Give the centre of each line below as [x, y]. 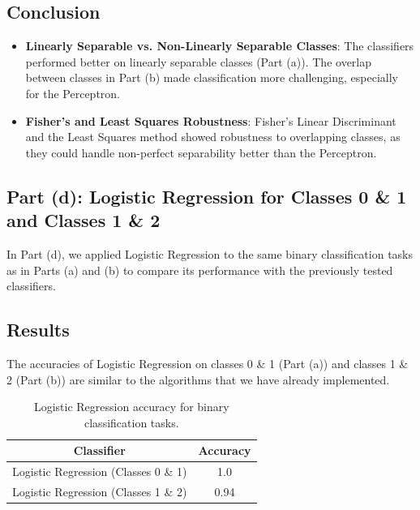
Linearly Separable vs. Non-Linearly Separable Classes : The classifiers [220, 46]
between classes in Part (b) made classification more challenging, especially [212, 77]
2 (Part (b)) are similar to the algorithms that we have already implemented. [198, 379]
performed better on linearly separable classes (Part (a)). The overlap [199, 61]
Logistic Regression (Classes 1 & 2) [100, 491]
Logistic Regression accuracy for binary [131, 407]
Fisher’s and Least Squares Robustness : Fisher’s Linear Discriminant [211, 120]
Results [38, 330]
